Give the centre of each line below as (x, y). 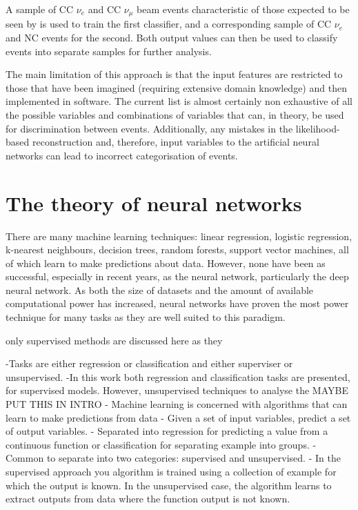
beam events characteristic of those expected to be (243, 9)
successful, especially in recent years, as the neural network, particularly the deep (177, 276)
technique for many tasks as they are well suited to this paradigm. (146, 317)
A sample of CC (40, 9)
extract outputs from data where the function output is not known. (148, 499)
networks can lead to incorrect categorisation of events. (122, 155)
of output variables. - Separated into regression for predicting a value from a (167, 431)
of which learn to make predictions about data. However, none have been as (166, 263)
